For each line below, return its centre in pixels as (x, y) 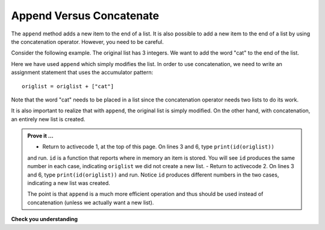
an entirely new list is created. (48, 119)
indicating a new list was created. (69, 183)
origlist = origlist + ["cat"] (68, 86)
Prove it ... (40, 136)
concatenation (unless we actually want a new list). (91, 202)
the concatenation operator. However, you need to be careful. (87, 41)
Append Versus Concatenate (85, 16)
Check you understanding (45, 219)
